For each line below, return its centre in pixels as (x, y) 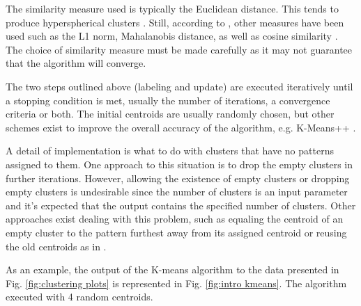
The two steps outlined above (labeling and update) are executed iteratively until (179, 86)
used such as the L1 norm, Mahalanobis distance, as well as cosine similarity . (172, 36)
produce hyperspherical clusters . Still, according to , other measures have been (175, 22)
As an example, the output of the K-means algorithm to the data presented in (172, 269)
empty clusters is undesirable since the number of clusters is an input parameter (177, 192)
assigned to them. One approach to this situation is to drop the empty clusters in (179, 164)
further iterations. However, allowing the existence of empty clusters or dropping (178, 178)
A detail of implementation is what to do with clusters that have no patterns (170, 151)
